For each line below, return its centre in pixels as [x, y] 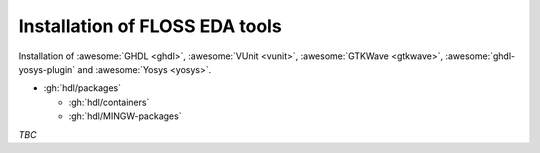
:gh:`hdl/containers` [109, 102]
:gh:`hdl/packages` [82, 88]
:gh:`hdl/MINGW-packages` [125, 116]
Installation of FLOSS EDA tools [150, 26]
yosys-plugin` [47, 69]
